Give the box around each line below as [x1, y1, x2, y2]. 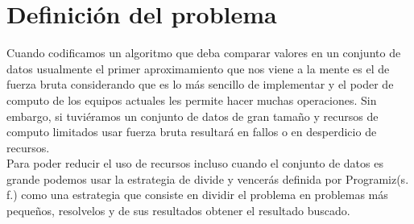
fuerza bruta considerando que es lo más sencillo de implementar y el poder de [6, 76, 394, 93]
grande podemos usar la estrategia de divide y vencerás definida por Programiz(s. [6, 170, 409, 187]
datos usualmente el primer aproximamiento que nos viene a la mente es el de [6, 60, 390, 77]
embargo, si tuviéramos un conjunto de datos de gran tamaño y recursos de [6, 107, 379, 124]
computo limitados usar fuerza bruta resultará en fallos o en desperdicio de [6, 123, 377, 140]
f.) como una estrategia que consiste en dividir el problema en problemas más [6, 186, 388, 203]
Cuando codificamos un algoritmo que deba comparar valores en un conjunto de [6, 44, 401, 61]
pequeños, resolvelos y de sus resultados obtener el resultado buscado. [6, 202, 350, 219]
